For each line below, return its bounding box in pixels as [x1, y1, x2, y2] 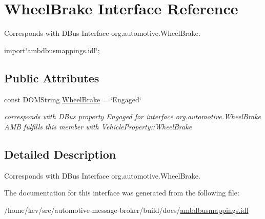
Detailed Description [4, 146, 116, 162]
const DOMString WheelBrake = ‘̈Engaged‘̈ [4, 94, 141, 104]
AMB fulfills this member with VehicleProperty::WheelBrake [4, 121, 192, 132]
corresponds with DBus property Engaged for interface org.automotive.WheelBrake [4, 111, 261, 122]
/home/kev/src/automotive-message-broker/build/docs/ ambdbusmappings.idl [4, 204, 249, 215]
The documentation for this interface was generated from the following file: [4, 187, 239, 198]
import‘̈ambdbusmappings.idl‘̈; [4, 45, 100, 55]
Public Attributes [4, 70, 99, 85]
